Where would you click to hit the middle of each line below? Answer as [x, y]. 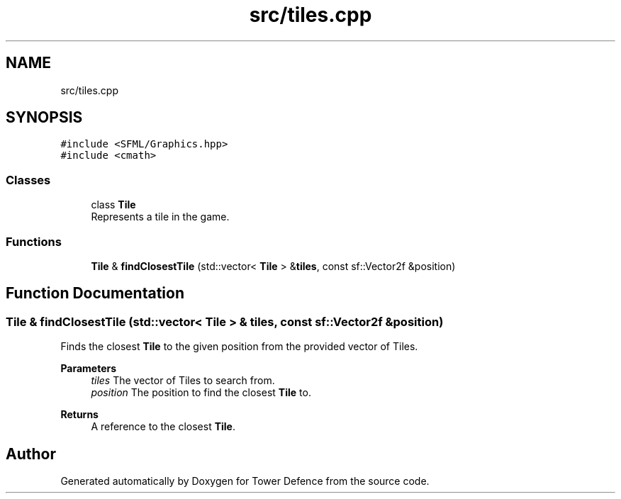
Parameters [89, 369]
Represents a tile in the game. [160, 217]
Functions [34, 241]
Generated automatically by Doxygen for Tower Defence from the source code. [245, 481]
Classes [28, 180]
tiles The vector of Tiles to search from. [183, 381]
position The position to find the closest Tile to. [201, 393]
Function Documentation [95, 293]
